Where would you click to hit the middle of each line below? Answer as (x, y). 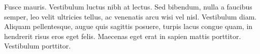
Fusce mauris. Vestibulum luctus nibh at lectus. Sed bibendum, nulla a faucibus (128, 6)
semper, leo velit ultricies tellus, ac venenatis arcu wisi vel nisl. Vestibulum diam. (131, 16)
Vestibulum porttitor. (38, 46)
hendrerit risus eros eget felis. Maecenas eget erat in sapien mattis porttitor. (123, 36)
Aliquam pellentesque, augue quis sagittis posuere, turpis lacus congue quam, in (128, 26)
